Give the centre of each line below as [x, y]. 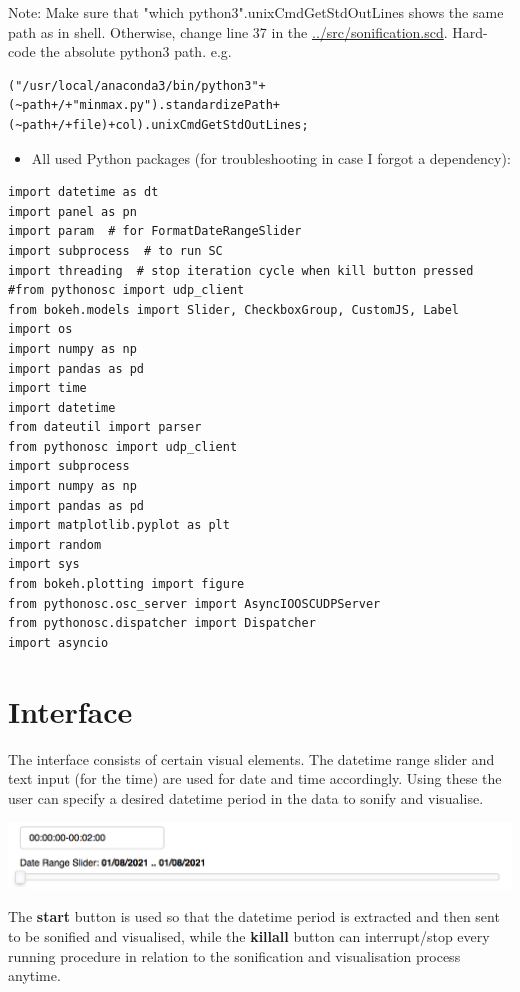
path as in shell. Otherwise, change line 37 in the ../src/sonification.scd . [228, 31]
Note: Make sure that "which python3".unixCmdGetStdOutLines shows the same [256, 12]
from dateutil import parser [105, 427]
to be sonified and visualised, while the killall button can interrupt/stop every [249, 936]
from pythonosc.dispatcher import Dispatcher [162, 623]
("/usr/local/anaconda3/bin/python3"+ [137, 85]
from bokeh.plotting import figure [126, 584]
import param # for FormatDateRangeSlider [155, 231]
